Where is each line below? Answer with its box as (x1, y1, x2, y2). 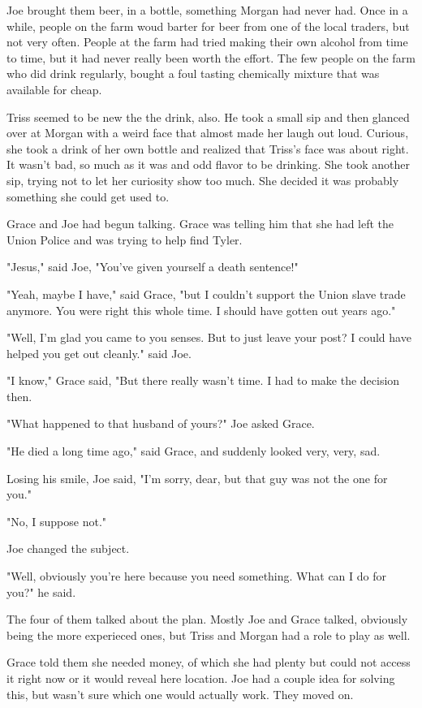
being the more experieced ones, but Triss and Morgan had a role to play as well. (6, 626, 411, 643)
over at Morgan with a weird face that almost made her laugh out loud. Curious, (6, 124, 409, 141)
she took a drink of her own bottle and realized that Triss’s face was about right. (6, 140, 409, 157)
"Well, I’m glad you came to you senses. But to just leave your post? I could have (6, 329, 411, 346)
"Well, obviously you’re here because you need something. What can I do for (6, 568, 386, 585)
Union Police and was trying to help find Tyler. (6, 231, 243, 248)
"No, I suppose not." (6, 512, 107, 529)
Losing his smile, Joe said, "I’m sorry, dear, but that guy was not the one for (6, 469, 388, 486)
